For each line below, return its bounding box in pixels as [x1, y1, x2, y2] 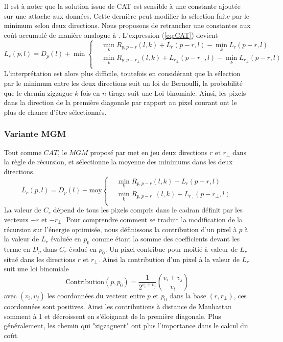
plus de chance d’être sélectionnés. [4, 106, 107, 117]
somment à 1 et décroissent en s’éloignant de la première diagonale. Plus [4, 311, 221, 321]
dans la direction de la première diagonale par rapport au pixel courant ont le [4, 97, 237, 107]
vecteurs [4, 214, 28, 224]
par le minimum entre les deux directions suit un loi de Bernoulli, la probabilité [4, 78, 243, 88]
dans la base [169, 290, 206, 300]
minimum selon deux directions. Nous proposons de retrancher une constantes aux [4, 20, 251, 30]
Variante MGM [4, 128, 66, 140]
